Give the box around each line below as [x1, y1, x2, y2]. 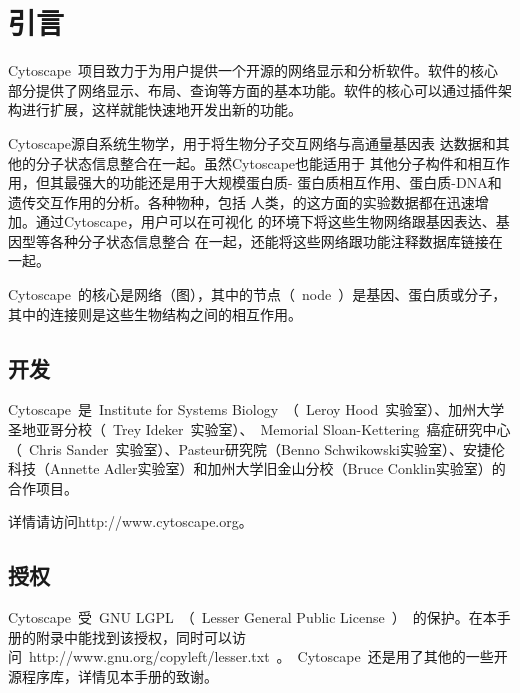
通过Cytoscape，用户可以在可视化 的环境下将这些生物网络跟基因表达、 [35, 211, 496, 232]
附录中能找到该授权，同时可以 [35, 626, 232, 647]
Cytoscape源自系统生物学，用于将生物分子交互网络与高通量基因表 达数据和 [8, 132, 496, 153]
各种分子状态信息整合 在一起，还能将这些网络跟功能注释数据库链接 [49, 230, 489, 251]
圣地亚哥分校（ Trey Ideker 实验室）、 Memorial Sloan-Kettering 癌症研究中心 [8, 419, 511, 440]
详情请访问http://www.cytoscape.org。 [8, 511, 253, 532]
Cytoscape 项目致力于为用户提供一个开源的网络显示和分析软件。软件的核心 [8, 60, 499, 81]
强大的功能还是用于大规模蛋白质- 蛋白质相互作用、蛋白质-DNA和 [77, 172, 502, 193]
